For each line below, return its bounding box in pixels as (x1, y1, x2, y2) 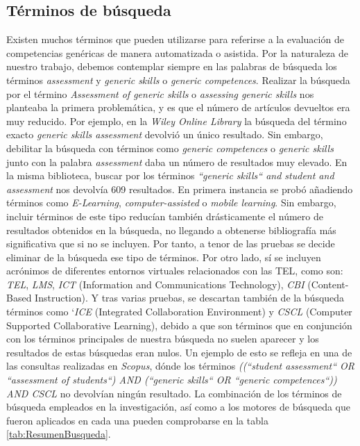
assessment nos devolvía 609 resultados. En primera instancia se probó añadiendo (6, 181, 353, 196)
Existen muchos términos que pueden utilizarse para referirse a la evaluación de (6, 32, 344, 47)
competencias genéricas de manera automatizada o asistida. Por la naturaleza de (6, 45, 348, 60)
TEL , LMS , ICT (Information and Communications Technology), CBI (6, 276, 305, 291)
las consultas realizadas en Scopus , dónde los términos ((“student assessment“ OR (6, 358, 354, 373)
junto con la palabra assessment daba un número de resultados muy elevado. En (6, 154, 348, 169)
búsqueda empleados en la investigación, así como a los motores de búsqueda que (6, 399, 350, 414)
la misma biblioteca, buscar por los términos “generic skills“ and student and (6, 168, 334, 183)
